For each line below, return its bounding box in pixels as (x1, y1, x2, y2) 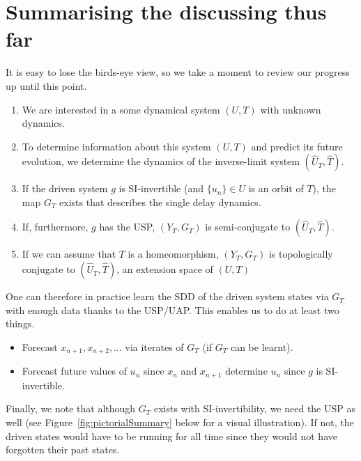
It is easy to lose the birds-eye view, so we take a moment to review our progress (6, 65, 350, 79)
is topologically (268, 247, 333, 261)
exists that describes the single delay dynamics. (59, 194, 261, 209)
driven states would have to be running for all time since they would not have (6, 428, 337, 443)
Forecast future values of (22, 364, 127, 378)
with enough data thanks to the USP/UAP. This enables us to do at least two (6, 302, 339, 317)
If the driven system (22, 181, 108, 196)
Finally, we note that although (6, 401, 136, 416)
